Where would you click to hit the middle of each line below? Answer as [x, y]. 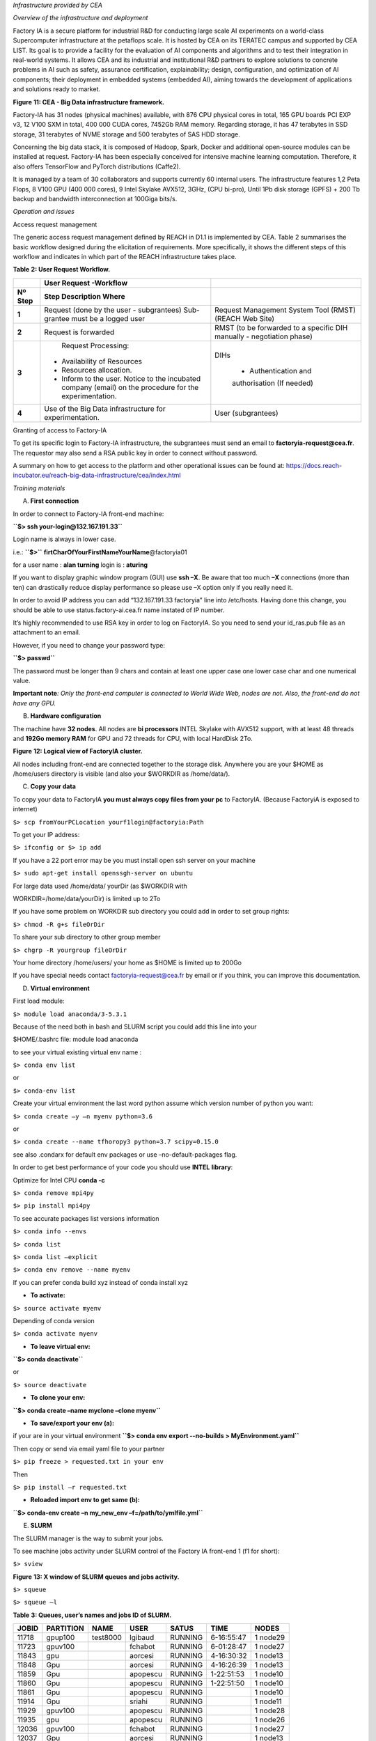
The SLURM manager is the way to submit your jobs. [88, 1538]
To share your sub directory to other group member [87, 937]
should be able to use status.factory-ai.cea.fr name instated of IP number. [119, 610]
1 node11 [268, 1701]
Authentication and [281, 370]
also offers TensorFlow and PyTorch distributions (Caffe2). [97, 166]
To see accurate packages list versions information [86, 1218]
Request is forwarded [79, 332]
